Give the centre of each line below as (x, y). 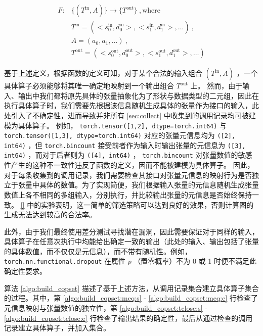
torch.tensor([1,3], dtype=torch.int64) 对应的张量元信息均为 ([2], (120, 135)
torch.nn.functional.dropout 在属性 (65, 261)
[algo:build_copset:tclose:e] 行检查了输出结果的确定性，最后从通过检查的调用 (128, 318)
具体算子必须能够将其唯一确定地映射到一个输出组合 (89, 86)
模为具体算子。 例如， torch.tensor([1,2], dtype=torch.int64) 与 (116, 125)
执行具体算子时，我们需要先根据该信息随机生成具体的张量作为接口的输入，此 (131, 105)
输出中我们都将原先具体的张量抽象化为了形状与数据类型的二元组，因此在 (138, 95)
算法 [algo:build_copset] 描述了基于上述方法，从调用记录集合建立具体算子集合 (131, 288)
